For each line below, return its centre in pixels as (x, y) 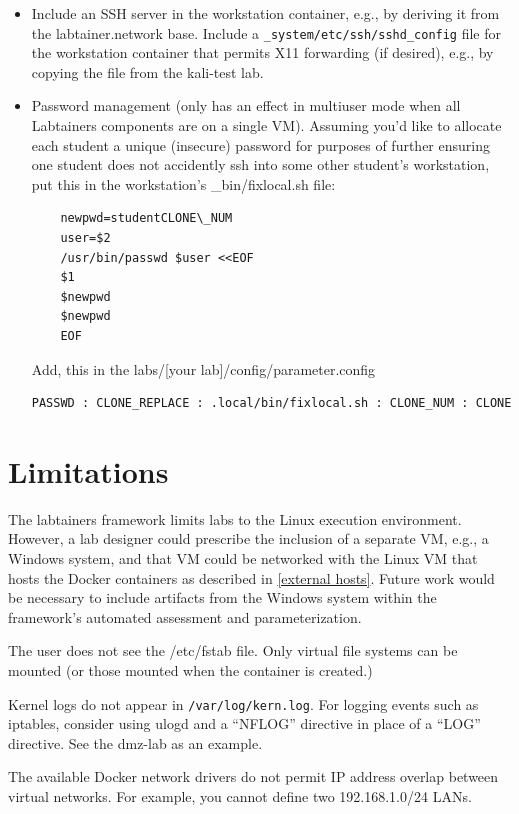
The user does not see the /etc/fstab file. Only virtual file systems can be (233, 650)
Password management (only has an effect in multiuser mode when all (246, 105)
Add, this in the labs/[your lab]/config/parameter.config (203, 368)
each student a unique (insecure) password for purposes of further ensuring (260, 144)
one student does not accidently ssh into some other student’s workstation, (260, 164)
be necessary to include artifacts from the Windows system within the (222, 597)
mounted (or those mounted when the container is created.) (190, 670)
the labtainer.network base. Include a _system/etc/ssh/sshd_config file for (266, 32)
